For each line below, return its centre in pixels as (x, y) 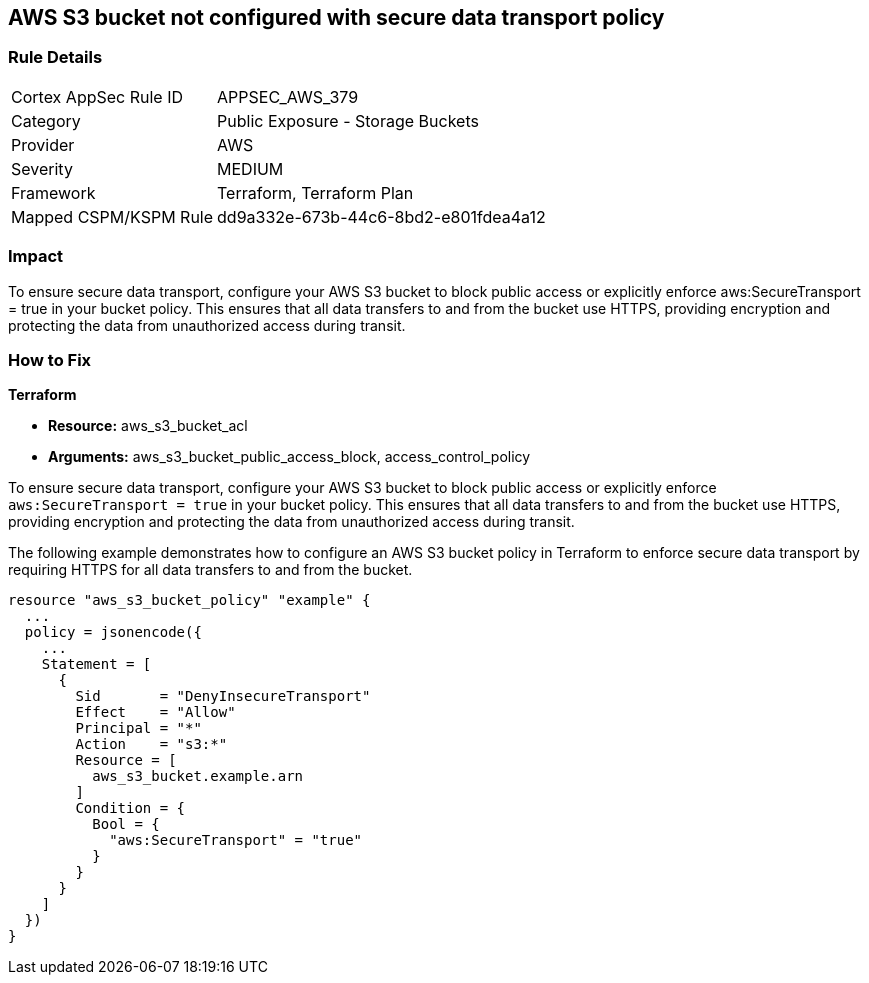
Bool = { (126, 824)
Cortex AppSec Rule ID (97, 96)
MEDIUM (250, 168)
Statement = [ (96, 664)
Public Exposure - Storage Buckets (348, 120)
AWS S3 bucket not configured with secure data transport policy (336, 17)
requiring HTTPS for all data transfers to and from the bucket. (210, 570)
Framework (53, 192)
